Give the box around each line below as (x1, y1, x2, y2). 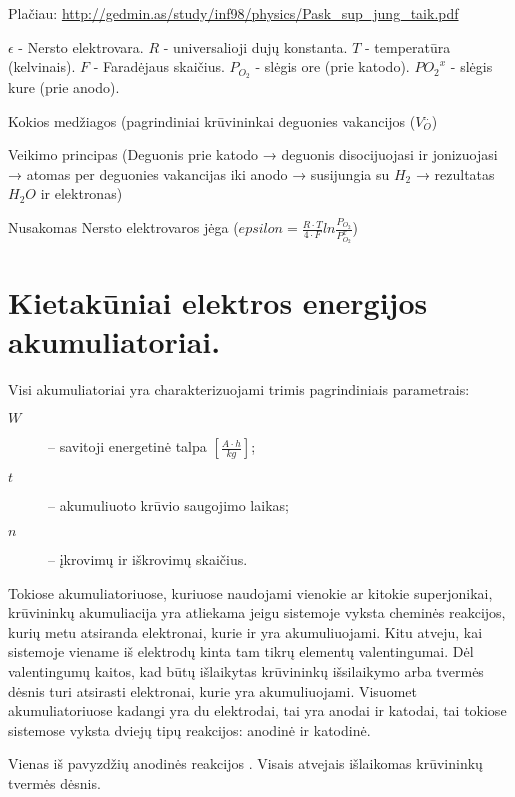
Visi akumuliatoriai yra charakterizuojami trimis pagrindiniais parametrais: (8, 378, 470, 399)
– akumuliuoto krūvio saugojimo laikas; (48, 495, 289, 516)
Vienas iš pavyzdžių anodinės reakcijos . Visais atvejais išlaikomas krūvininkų (8, 753, 483, 774)
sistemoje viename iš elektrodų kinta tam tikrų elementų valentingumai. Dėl (8, 641, 474, 662)
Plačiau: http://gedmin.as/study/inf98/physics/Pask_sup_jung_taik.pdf (8, 3, 459, 23)
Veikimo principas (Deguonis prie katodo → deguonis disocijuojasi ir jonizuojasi (8, 144, 498, 165)
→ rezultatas (415, 163, 495, 184)
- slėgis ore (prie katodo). (255, 56, 410, 77)
